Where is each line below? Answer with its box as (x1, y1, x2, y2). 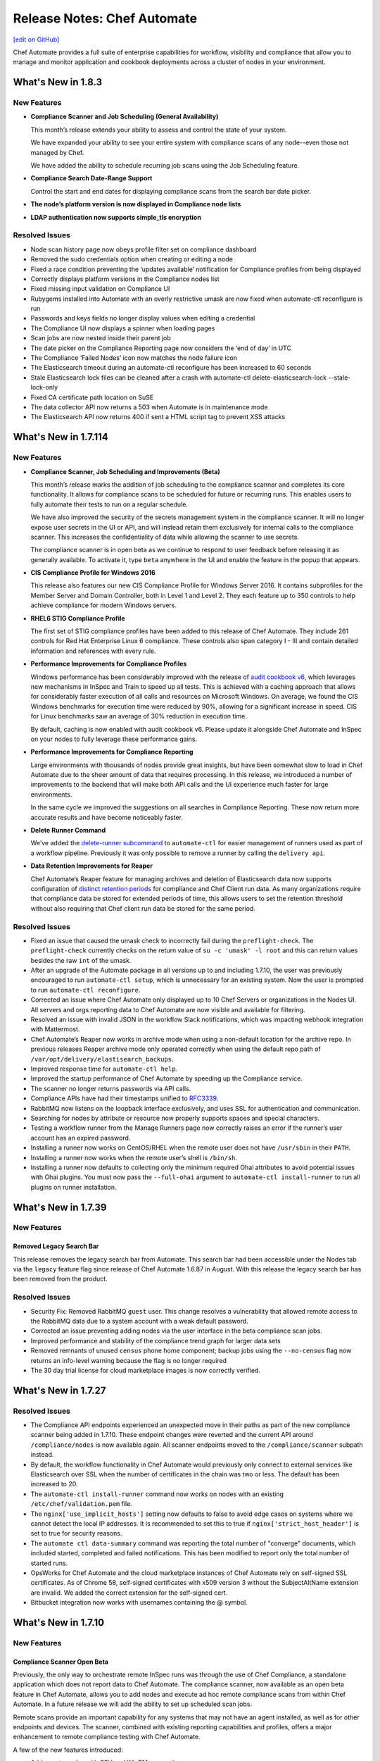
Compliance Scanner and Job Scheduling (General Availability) (30, 113, 219, 121)
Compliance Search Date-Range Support (30, 174, 153, 182)
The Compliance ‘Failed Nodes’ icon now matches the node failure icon (30, 354, 237, 362)
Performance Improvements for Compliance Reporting (30, 747, 194, 757)
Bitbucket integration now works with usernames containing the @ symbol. (30, 1598, 248, 1607)
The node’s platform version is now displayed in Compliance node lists (30, 200, 241, 209)
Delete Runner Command (30, 826, 106, 835)
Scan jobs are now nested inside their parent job (30, 334, 172, 342)
